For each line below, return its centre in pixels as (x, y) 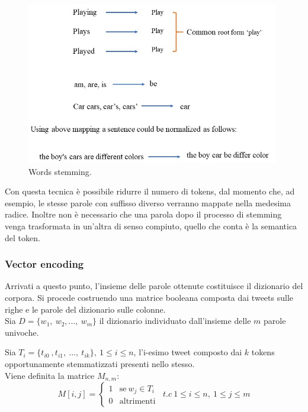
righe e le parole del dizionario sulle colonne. (85, 309)
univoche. (22, 332)
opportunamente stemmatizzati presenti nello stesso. (100, 364)
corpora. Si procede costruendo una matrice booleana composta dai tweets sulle (149, 298)
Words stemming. (60, 171)
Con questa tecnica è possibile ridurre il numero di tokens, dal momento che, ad (150, 191)
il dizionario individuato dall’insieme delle (175, 321)
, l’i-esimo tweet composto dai (188, 352)
